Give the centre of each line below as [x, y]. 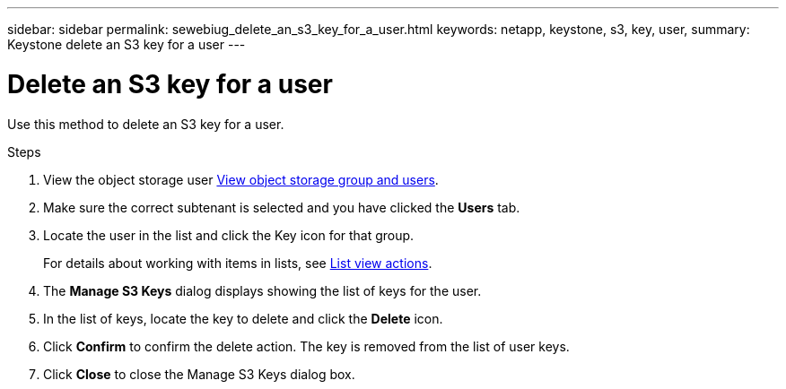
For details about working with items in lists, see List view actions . [238, 263]
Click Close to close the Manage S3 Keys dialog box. [199, 374]
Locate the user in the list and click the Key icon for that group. [229, 235]
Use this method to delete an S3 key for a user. [146, 124]
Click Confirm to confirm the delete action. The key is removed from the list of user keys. [306, 346]
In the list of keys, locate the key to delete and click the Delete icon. [243, 318]
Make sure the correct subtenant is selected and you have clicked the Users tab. [282, 207]
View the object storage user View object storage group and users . [241, 179]
